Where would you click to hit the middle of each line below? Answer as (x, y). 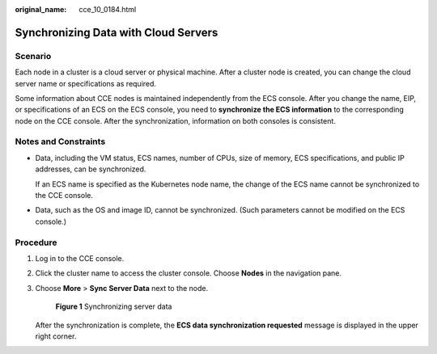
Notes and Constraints (60, 141)
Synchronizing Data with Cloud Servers (117, 32)
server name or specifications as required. (86, 83)
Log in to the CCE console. (80, 258)
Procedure (36, 242)
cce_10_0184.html (108, 9)
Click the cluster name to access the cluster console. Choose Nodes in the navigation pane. (189, 273)
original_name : (41, 9)
